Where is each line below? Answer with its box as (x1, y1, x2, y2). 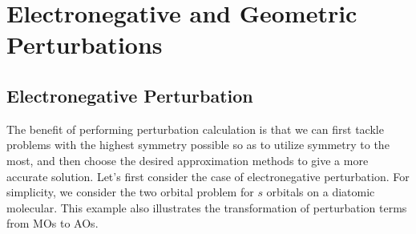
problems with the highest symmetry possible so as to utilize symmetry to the (6, 136, 390, 153)
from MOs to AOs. (6, 215, 99, 232)
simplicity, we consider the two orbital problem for (6, 184, 254, 200)
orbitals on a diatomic (266, 184, 375, 200)
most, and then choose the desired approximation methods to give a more (6, 151, 369, 168)
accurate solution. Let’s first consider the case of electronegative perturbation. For (6, 167, 410, 184)
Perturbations (6, 28, 163, 61)
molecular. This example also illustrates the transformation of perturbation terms (6, 199, 407, 216)
